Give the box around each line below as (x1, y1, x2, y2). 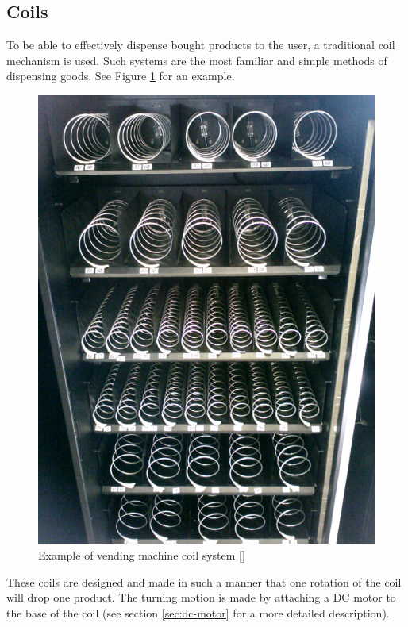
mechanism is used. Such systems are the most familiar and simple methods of (6, 52, 387, 68)
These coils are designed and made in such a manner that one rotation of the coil (6, 573, 402, 590)
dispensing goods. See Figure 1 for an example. (6, 67, 235, 84)
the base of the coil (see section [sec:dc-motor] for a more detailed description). (6, 604, 390, 621)
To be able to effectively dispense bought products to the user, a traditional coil (6, 37, 395, 53)
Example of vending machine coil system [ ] (38, 546, 245, 563)
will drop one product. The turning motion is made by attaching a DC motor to (6, 589, 396, 606)
